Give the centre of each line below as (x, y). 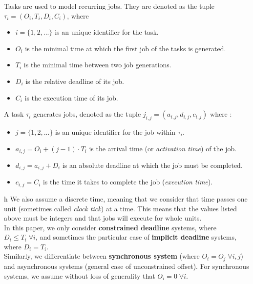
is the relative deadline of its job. (75, 81)
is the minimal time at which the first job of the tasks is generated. (126, 48)
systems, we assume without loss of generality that (80, 275)
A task (14, 114)
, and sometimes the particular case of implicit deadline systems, (136, 237)
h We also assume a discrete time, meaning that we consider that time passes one (126, 198)
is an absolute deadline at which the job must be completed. (152, 165)
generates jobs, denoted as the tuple (87, 114)
